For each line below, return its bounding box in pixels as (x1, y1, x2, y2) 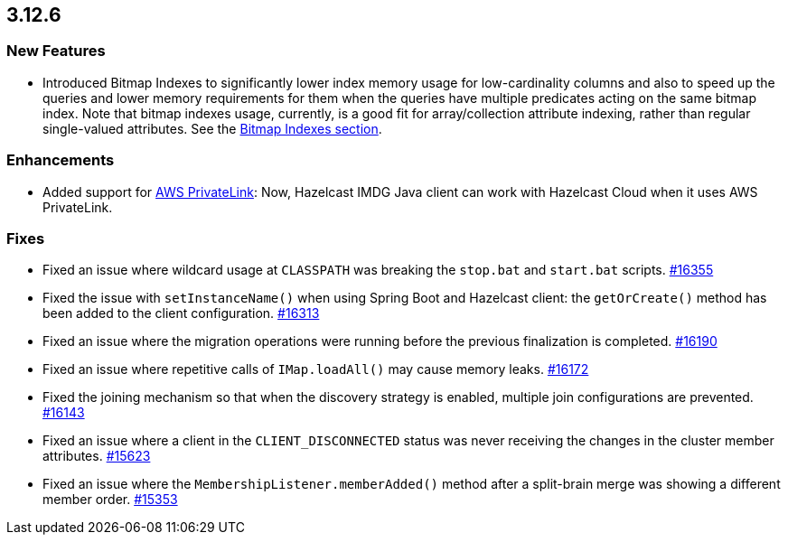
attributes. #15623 (42, 448, 151, 464)
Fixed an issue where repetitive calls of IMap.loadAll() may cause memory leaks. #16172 (42, 361, 589, 378)
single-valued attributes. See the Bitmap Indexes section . (42, 120, 382, 136)
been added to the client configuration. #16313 (42, 305, 320, 322)
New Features (6, 42, 106, 61)
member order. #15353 (42, 491, 178, 508)
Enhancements (6, 151, 115, 170)
